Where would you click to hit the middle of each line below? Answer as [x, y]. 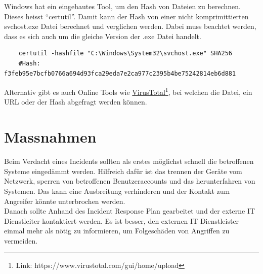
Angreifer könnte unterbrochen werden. [65, 201]
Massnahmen [50, 137]
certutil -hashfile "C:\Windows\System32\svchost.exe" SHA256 [125, 54]
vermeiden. [21, 240]
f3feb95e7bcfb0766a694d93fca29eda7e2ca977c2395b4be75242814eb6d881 [120, 73]
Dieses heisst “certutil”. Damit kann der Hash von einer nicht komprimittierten [126, 16]
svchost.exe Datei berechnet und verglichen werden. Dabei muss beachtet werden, [130, 26]
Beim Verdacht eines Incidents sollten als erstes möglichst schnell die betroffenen [129, 161]
